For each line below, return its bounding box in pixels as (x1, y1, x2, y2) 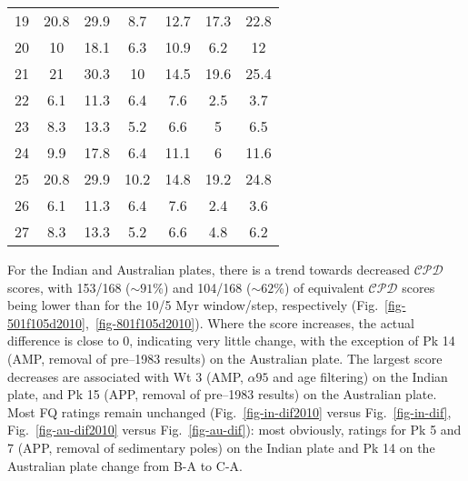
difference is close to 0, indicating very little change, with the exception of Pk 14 (7, 331, 455, 350)
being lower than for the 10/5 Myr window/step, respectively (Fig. (7, 296, 379, 315)
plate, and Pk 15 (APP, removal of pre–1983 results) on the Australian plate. (7, 385, 437, 404)
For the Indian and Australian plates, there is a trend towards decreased (7, 260, 410, 278)
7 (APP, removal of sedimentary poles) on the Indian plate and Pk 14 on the (7, 437, 435, 456)
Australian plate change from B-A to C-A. (7, 456, 243, 475)
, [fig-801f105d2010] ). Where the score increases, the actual (85, 313, 414, 332)
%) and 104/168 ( (153, 277, 252, 296)
